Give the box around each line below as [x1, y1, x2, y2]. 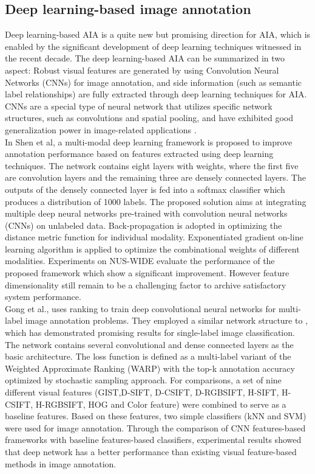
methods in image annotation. [5, 457, 117, 470]
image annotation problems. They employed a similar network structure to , [25, 314, 308, 327]
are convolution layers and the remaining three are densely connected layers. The [5, 171, 306, 184]
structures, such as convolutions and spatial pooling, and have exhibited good [5, 111, 294, 124]
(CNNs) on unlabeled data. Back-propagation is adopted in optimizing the [5, 218, 282, 231]
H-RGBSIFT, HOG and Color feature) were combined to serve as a [35, 397, 286, 410]
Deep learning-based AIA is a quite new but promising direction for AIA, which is [5, 28, 311, 41]
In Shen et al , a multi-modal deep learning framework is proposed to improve [5, 135, 293, 148]
